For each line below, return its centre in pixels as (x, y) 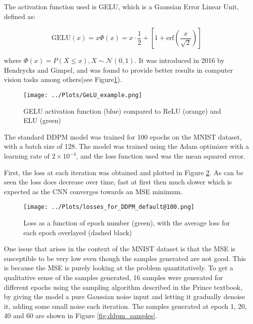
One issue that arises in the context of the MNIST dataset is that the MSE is (120, 249)
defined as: (20, 16)
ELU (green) (42, 120)
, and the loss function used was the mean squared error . (161, 156)
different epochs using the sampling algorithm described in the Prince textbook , (123, 287)
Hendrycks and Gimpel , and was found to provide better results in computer (118, 70)
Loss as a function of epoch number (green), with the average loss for (127, 223)
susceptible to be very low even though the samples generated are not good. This (125, 258)
